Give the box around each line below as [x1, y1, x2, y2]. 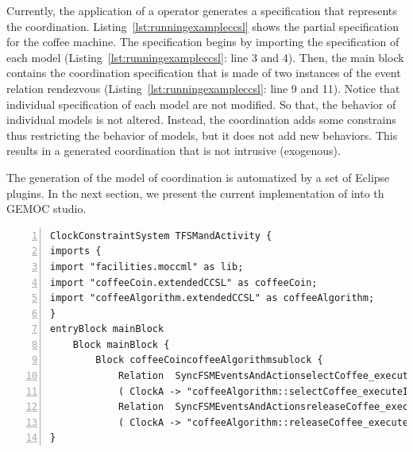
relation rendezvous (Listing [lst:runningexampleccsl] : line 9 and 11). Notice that [6, 79, 400, 96]
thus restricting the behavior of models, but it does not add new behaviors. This [6, 126, 398, 143]
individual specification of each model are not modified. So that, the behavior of [6, 95, 396, 112]
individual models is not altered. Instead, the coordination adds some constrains [6, 111, 396, 128]
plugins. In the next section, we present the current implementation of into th [6, 184, 384, 201]
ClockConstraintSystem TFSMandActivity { [50, 230, 272, 241]
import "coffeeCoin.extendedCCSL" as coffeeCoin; [50, 276, 318, 288]
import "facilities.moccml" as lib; [50, 261, 244, 272]
